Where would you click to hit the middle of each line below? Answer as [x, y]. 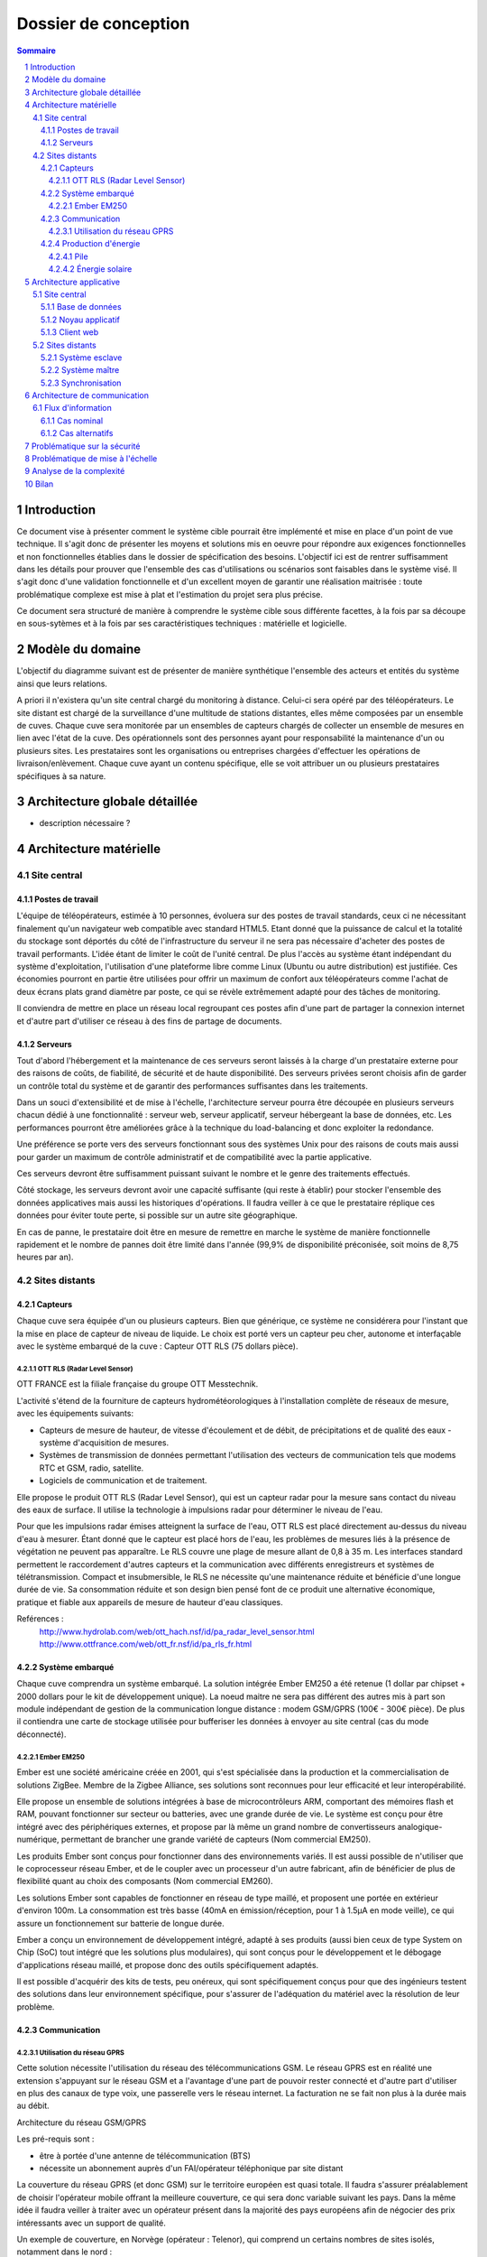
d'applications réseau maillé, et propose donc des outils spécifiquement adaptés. [168, 1964]
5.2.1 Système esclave [82, 358]
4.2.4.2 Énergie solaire [90, 269]
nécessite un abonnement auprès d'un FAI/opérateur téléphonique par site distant [191, 2168]
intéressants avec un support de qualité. [92, 2223]
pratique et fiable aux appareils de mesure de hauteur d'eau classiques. [150, 1602]
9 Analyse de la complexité [75, 471]
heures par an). [45, 1257]
